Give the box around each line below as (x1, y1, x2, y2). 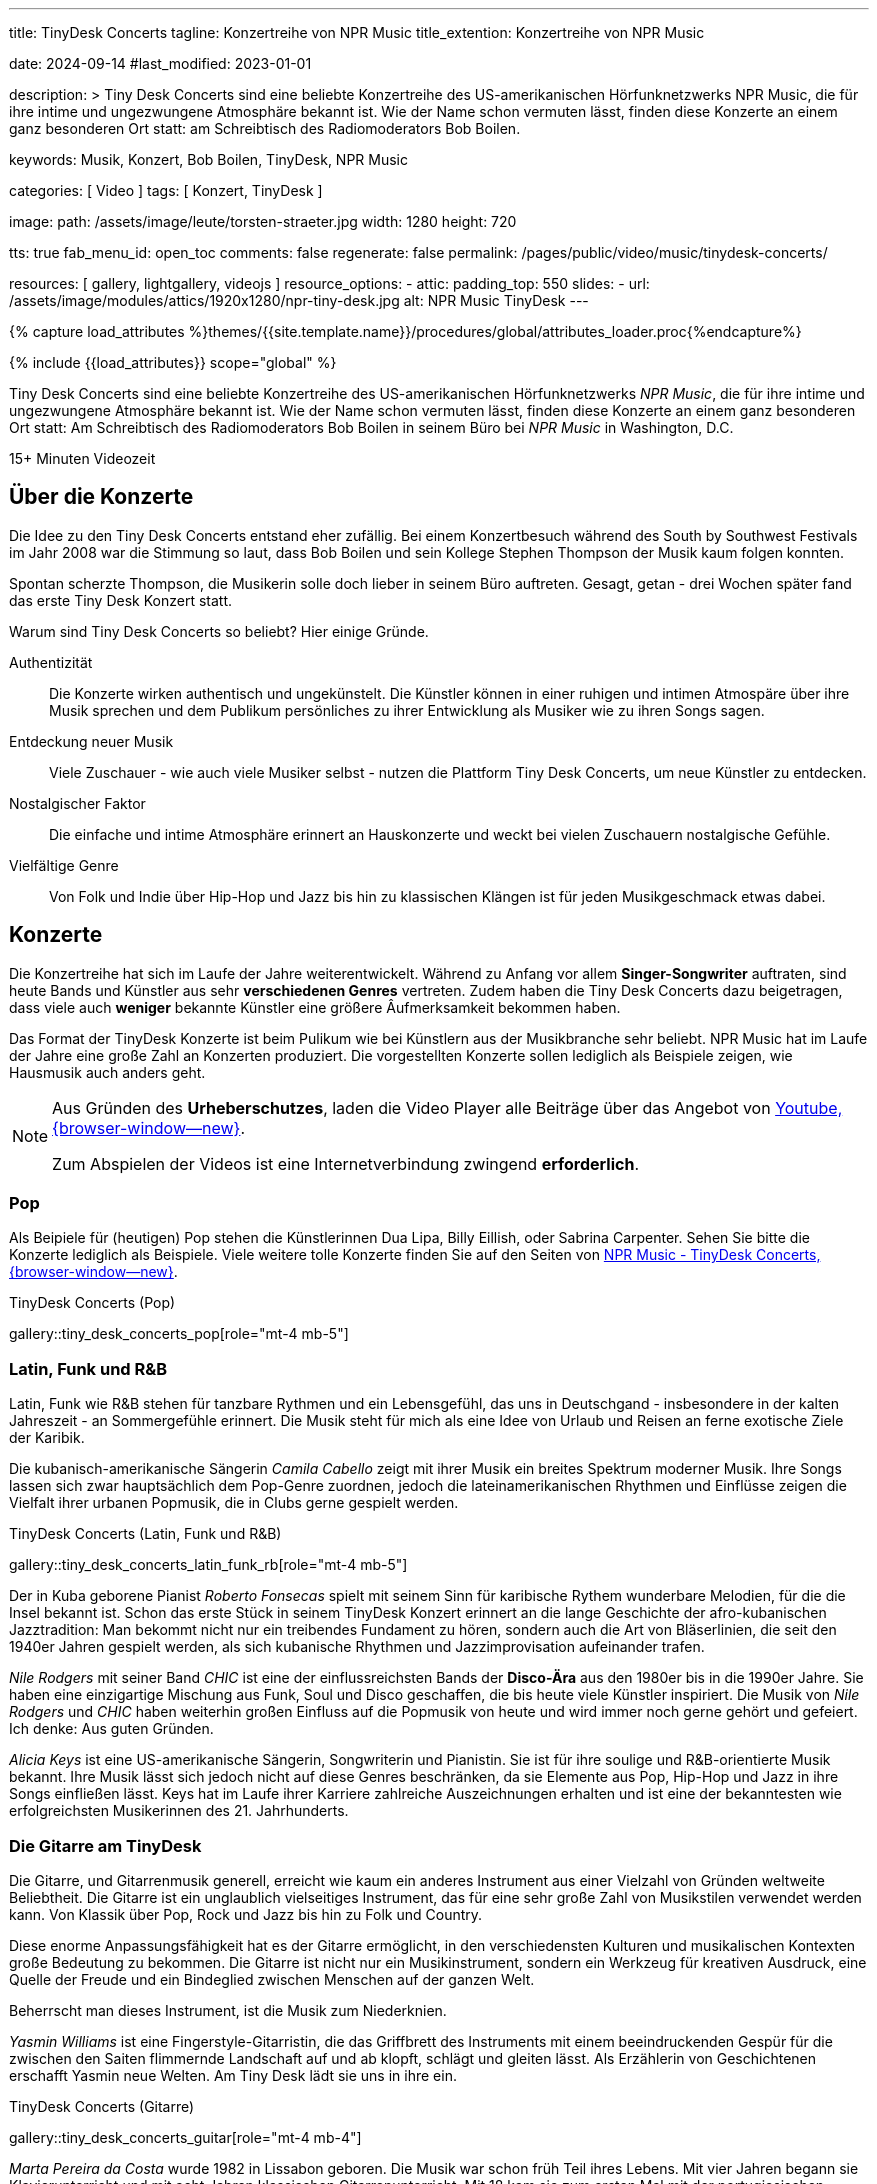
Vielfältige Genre (9, 856, 119, 874)
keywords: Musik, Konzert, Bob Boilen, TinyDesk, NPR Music (9, 151, 408, 168)
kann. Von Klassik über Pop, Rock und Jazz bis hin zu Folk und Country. (9, 1905, 483, 1923)
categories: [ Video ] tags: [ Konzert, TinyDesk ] (9, 182, 323, 199)
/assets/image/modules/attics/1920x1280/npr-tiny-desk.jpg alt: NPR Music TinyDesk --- (9, 292, 589, 309)
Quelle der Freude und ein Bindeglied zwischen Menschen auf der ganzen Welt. (9, 1970, 535, 1988)
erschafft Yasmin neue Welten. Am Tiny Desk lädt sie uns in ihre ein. (9, 2066, 457, 2084)
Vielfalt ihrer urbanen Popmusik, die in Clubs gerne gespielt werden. (9, 1494, 459, 1512)
